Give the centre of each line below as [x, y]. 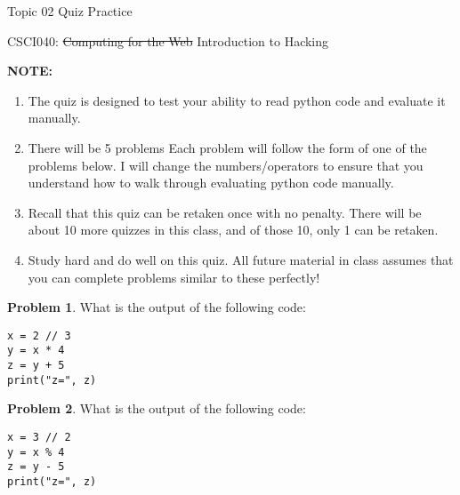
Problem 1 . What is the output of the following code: [157, 307]
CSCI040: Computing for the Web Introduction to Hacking [168, 40]
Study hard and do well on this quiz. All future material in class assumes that [241, 259]
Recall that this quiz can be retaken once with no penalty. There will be [225, 212]
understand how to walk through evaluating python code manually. [211, 183]
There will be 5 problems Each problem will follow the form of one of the [227, 147]
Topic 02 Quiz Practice [70, 11]
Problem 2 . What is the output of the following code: [157, 408]
